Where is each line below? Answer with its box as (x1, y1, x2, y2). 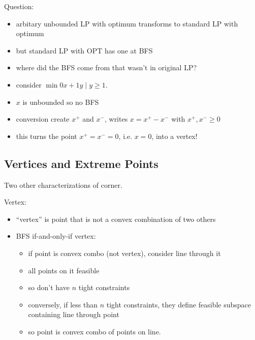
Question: (4, 1, 34, 11)
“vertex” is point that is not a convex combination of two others (16, 213, 216, 224)
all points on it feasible (28, 265, 100, 275)
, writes (104, 114, 128, 124)
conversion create (16, 114, 70, 124)
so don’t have (28, 282, 70, 293)
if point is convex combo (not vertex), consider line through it (28, 247, 221, 258)
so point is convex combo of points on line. (28, 326, 161, 336)
